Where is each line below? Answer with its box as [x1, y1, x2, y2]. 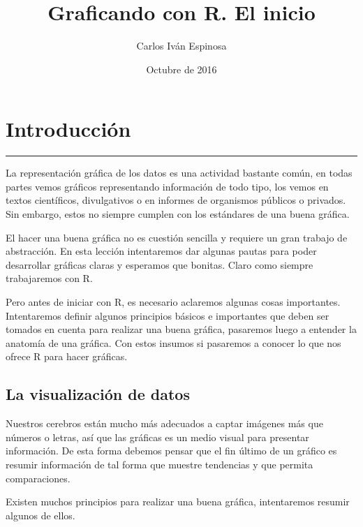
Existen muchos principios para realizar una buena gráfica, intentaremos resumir [6, 494, 350, 509]
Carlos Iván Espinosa [136, 38, 227, 53]
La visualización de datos [6, 383, 190, 405]
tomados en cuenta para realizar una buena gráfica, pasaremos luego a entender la [6, 322, 357, 336]
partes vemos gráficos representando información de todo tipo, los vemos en [6, 179, 329, 193]
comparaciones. [6, 470, 71, 485]
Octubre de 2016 [146, 61, 217, 76]
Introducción [6, 114, 131, 143]
